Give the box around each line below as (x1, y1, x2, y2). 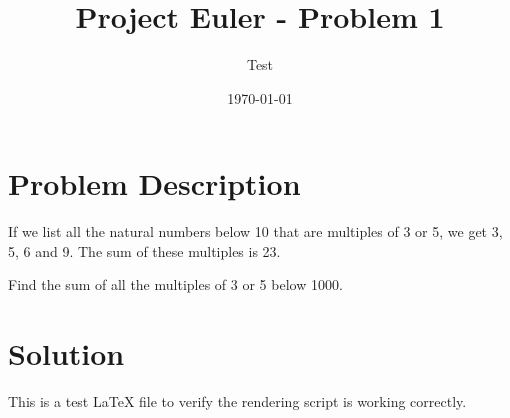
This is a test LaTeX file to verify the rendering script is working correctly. (8, 391, 467, 412)
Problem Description (8, 163, 301, 204)
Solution (8, 333, 125, 374)
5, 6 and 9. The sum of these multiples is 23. (8, 240, 281, 261)
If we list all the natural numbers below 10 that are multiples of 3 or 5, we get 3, (8, 221, 503, 242)
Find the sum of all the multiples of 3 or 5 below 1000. (8, 274, 343, 295)
